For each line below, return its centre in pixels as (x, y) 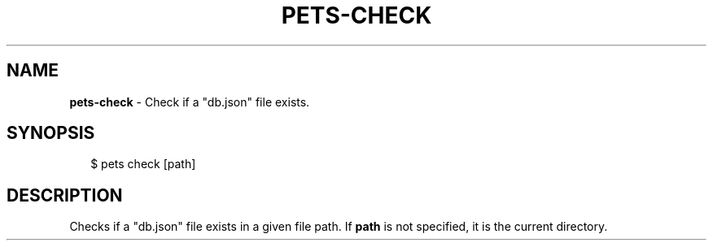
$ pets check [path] (143, 164)
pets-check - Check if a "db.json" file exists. (190, 102)
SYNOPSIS (51, 133)
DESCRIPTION (65, 195)
